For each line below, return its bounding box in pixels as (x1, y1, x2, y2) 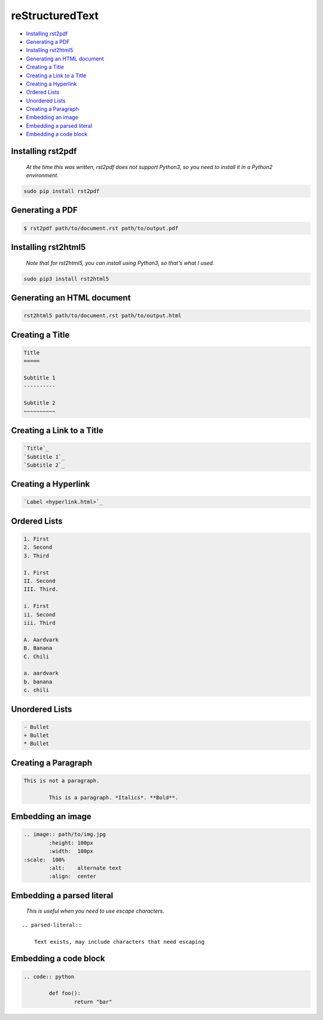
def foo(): (48, 990, 81, 997)
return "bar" (74, 998, 112, 1005)
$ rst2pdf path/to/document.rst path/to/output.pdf (23, 225, 179, 231)
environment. (26, 171, 59, 179)
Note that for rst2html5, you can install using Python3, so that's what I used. (26, 259, 215, 266)
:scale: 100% (23, 856, 65, 863)
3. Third (23, 552, 50, 559)
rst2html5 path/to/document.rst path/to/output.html (23, 312, 182, 319)
